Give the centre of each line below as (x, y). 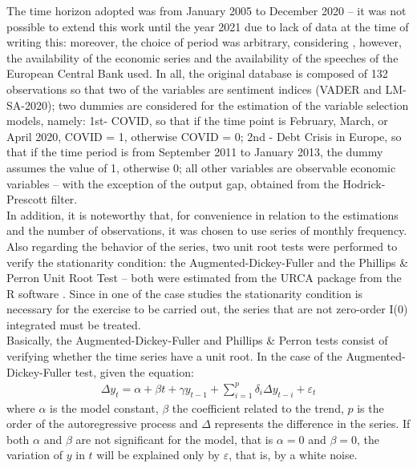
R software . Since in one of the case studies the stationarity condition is (185, 293)
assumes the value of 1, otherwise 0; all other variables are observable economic (201, 167)
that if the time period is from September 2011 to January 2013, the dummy (195, 152)
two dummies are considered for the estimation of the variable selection (233, 105)
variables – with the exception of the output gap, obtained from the (173, 183)
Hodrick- (364, 183)
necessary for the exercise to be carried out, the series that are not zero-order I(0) (207, 309)
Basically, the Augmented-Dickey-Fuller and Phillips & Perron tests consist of (197, 340)
